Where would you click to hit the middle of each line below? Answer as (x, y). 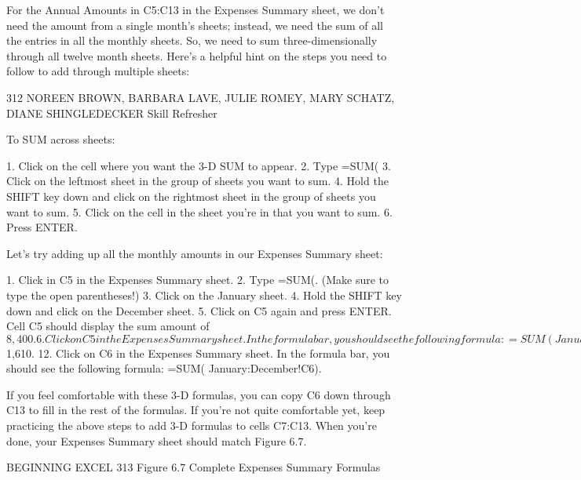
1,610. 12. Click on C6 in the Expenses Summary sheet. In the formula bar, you (198, 353)
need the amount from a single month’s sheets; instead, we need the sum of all (195, 25)
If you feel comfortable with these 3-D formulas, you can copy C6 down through (199, 394)
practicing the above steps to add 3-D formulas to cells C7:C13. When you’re (192, 425)
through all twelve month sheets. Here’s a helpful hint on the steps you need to (197, 55)
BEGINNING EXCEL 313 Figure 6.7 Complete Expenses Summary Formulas (194, 467)
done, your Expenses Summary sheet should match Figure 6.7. (157, 440)
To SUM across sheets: (61, 139)
